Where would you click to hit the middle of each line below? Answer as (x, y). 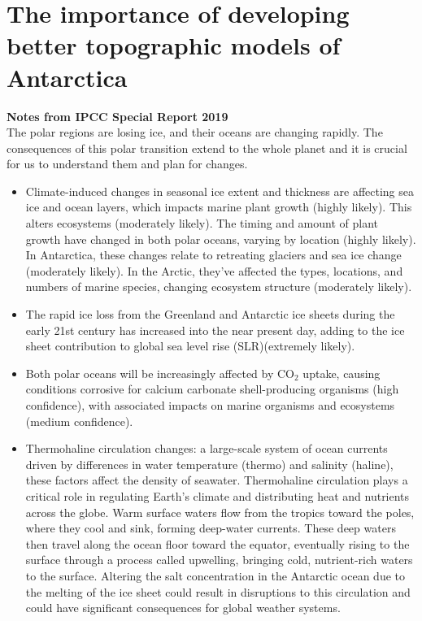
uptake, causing (342, 373)
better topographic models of (174, 45)
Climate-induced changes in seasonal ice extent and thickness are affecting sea (220, 191)
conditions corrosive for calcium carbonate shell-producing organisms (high (212, 389)
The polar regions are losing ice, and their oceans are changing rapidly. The (195, 132)
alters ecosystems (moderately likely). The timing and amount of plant (202, 223)
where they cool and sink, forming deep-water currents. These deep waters (211, 528)
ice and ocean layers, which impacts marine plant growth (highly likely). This (219, 207)
